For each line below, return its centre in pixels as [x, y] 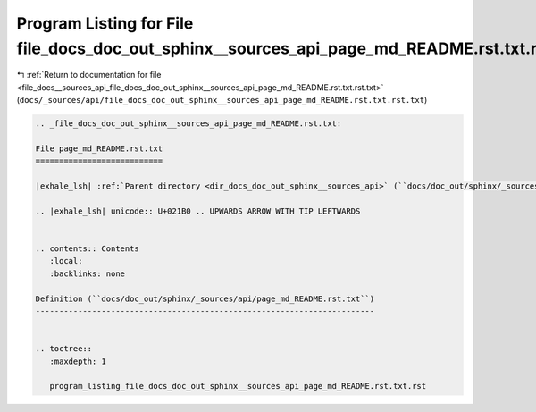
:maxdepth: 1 [78, 361]
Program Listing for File [105, 23]
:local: [66, 261]
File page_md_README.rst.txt [99, 148]
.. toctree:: [64, 349]
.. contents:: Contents [88, 249]
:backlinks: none [87, 273]
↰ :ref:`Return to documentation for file [89, 75]
